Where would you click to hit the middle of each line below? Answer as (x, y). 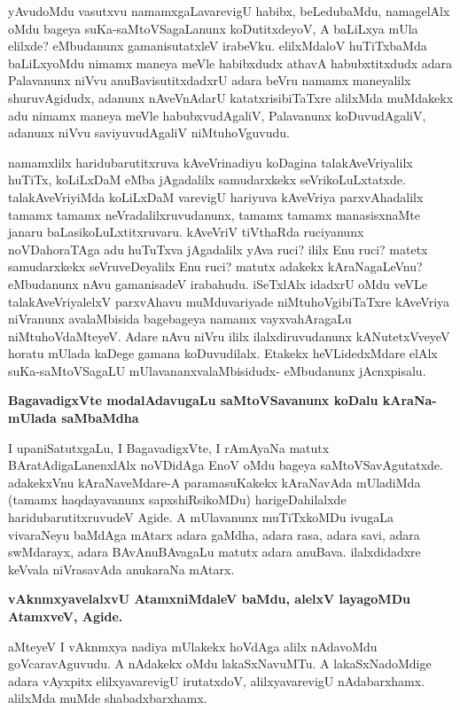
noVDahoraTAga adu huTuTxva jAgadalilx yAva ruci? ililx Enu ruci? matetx (218, 249)
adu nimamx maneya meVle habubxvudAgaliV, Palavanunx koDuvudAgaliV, (217, 115)
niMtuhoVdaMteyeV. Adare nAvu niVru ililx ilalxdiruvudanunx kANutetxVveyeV (229, 335)
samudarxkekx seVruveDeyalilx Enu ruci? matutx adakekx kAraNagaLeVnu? (215, 266)
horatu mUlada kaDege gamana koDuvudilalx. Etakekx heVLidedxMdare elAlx (223, 353)
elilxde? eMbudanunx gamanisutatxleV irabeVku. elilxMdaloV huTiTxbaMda (218, 46)
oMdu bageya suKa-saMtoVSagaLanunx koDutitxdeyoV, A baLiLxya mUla (213, 28)
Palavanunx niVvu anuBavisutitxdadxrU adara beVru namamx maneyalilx (210, 80)
